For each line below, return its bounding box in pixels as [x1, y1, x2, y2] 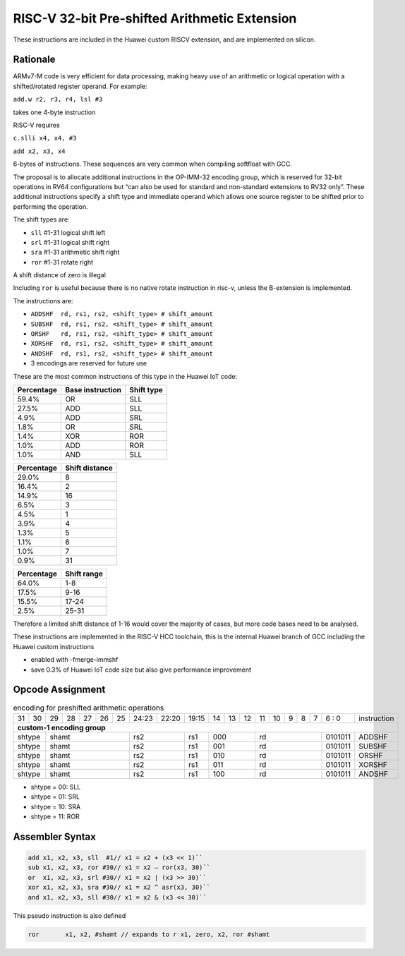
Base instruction [64, 385, 122, 394]
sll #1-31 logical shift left [30, 228, 106, 236]
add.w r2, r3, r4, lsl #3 [13, 95, 103, 104]
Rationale [13, 54, 56, 66]
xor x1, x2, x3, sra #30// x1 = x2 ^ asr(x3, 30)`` [28, 883, 211, 892]
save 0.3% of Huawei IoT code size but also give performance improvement [30, 665, 252, 674]
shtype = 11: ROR [30, 812, 80, 821]
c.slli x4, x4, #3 [13, 134, 77, 143]
